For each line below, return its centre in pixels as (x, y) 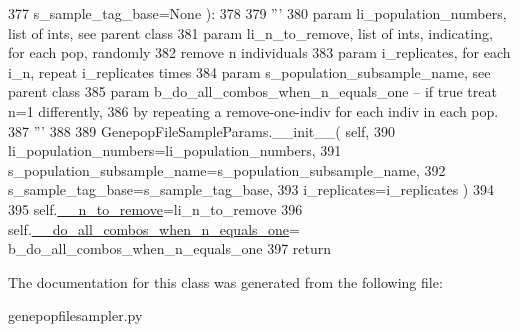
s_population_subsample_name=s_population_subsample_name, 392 (227, 169)
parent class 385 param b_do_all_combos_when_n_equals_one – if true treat (252, 91)
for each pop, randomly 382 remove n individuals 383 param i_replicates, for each (259, 52)
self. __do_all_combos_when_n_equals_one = (154, 228)
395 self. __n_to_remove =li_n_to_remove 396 (155, 208)
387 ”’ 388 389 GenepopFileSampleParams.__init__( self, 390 (201, 130)
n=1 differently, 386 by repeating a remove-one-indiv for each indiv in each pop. (253, 110)
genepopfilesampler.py (75, 315)
